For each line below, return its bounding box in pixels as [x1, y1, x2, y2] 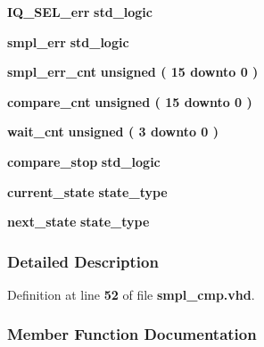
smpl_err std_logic [7, 32, 129, 51]
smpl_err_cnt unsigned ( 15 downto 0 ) [7, 62, 259, 81]
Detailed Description [7, 250, 159, 272]
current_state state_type [7, 182, 168, 201]
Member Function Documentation [7, 323, 257, 345]
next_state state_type [7, 212, 150, 231]
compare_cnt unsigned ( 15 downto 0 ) [7, 92, 252, 111]
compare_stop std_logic [7, 152, 161, 170]
